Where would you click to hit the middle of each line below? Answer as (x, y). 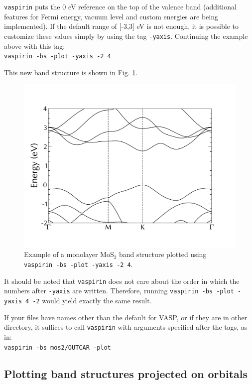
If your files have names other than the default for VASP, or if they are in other (126, 317)
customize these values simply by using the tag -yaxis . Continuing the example (126, 36)
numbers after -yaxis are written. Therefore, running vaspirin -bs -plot (119, 291)
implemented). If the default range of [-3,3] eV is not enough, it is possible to (121, 26)
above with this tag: (35, 46)
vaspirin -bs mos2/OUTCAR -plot (58, 347)
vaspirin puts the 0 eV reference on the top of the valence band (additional (120, 6)
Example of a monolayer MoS (69, 254)
